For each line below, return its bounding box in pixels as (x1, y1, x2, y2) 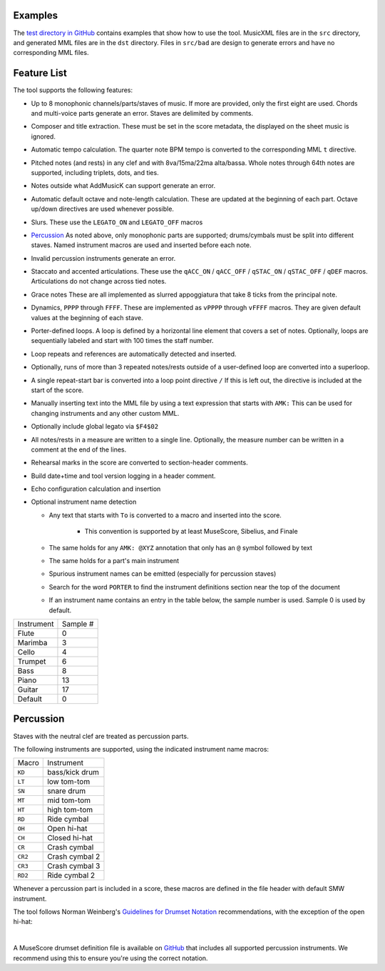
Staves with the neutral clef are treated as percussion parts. (13, 732, 189, 740)
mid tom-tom (47, 795, 91, 805)
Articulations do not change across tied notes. (31, 277, 167, 286)
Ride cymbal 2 (47, 870, 96, 880)
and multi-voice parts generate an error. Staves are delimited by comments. (31, 109, 253, 117)
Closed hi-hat (47, 833, 93, 843)
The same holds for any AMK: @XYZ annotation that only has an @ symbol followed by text (48, 543, 313, 552)
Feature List (13, 67, 67, 79)
